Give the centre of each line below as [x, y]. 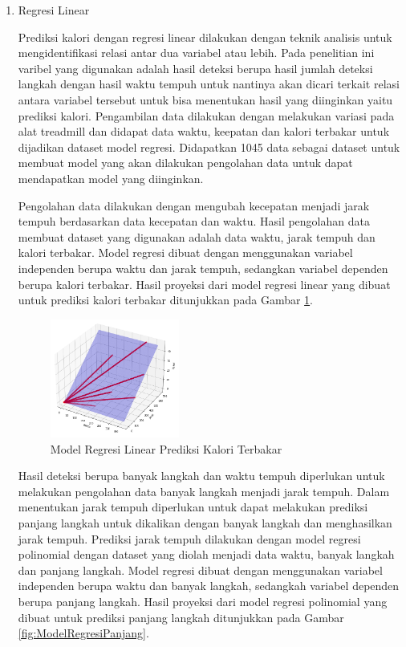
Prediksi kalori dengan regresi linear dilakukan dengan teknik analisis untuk [205, 37]
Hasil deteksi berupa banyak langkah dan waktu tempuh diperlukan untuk [201, 476]
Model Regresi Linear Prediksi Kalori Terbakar [166, 448]
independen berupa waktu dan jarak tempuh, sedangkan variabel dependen [203, 268]
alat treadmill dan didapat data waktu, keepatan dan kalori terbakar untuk [204, 131]
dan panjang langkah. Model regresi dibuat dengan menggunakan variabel [200, 570]
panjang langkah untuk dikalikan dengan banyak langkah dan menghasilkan [205, 523]
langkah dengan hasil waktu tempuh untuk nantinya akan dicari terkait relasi [209, 84]
